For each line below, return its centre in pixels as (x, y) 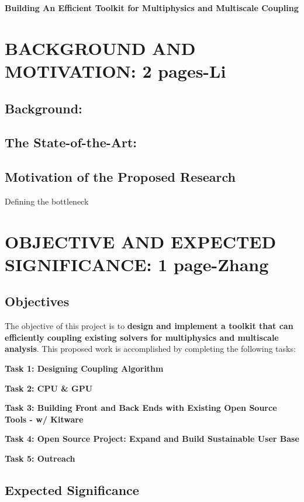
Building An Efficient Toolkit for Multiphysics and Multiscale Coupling (152, 8)
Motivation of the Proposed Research (120, 177)
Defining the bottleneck (47, 201)
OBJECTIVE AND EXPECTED (141, 241)
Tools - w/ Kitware (44, 419)
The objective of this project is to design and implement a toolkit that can (149, 326)
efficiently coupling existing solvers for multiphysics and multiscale (142, 337)
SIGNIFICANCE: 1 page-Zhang (137, 264)
